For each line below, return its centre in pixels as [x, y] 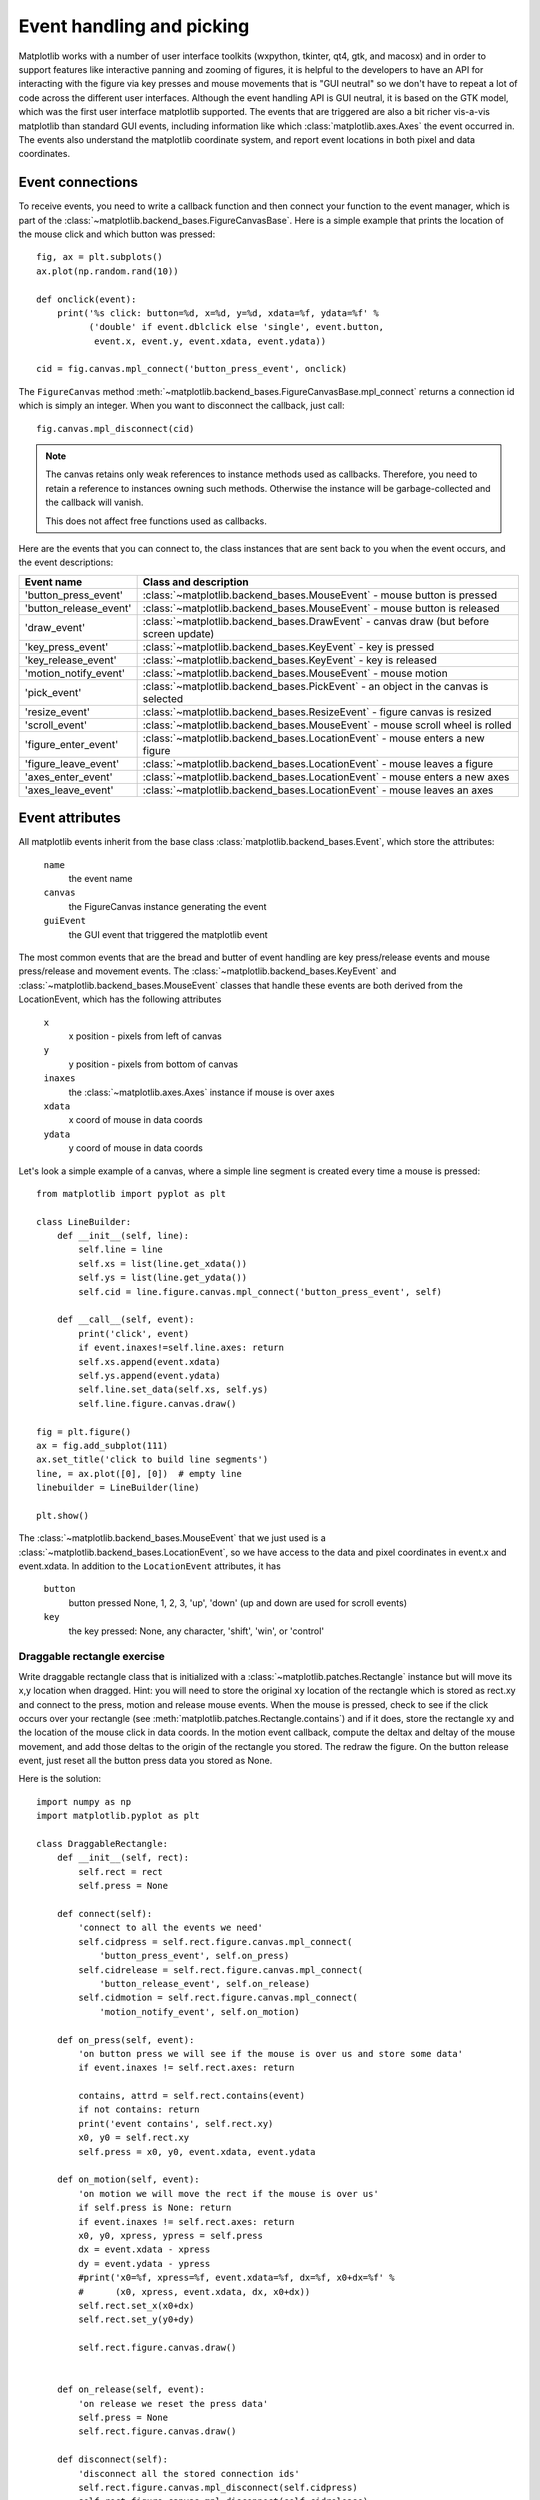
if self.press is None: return [155, 2208]
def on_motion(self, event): [128, 2179]
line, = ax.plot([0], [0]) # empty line [139, 1473]
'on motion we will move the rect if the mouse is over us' [228, 2193]
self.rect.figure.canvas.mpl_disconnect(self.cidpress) [218, 2488]
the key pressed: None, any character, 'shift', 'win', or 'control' [196, 1631]
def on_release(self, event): [130, 2389]
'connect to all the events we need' [171, 1928]
